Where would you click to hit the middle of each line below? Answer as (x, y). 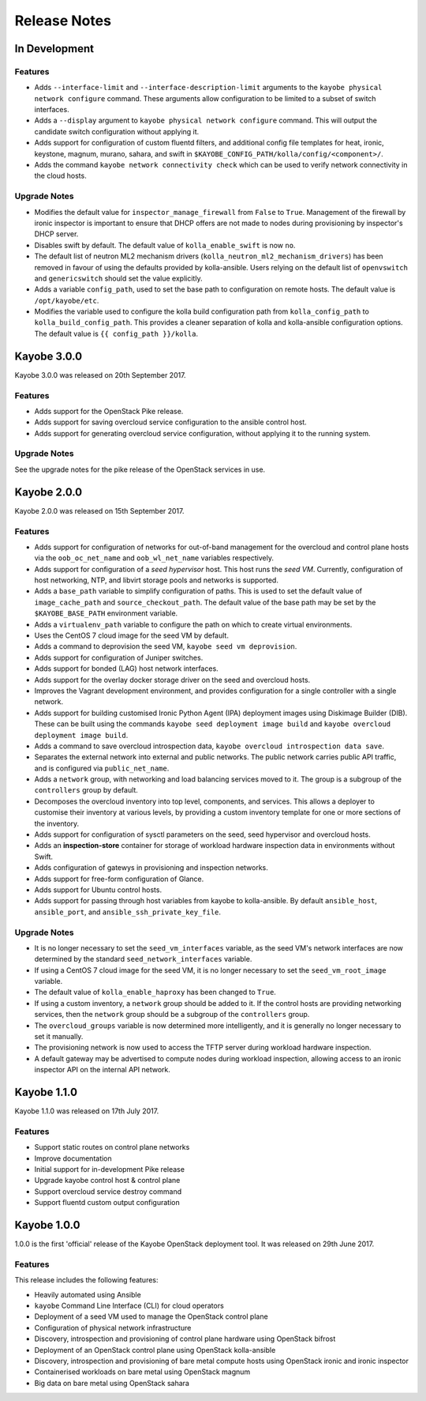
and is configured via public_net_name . (102, 768)
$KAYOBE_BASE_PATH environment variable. (106, 613)
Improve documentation (73, 1158)
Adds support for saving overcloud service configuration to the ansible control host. (170, 422)
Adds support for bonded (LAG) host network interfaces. (126, 668)
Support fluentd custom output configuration (107, 1203)
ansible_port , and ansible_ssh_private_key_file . (127, 912)
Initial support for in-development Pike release (110, 1169)
